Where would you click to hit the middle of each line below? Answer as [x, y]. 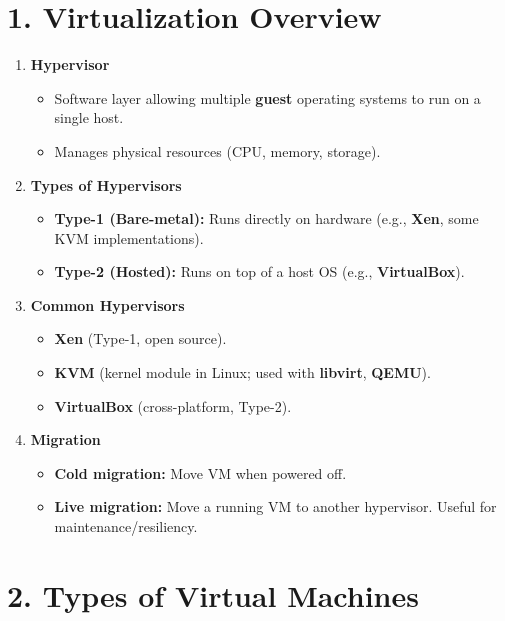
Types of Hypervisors [106, 184]
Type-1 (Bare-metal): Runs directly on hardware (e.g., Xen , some [266, 218]
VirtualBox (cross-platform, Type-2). [173, 405]
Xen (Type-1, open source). [140, 338]
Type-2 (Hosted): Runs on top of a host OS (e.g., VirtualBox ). [259, 271]
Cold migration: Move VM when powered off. [200, 472]
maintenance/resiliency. [126, 526]
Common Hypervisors [107, 304]
